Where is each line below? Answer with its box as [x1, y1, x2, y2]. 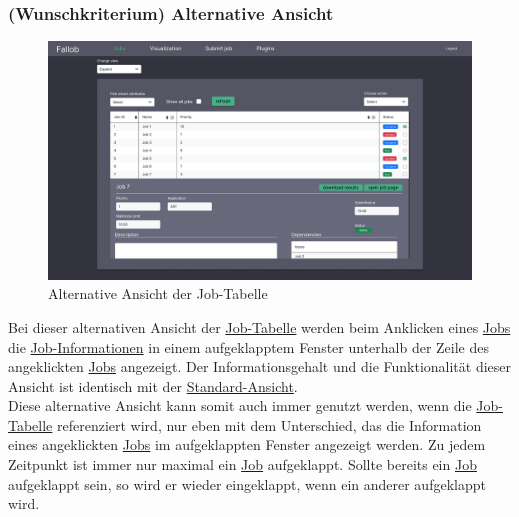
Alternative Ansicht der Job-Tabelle [48, 283, 268, 304]
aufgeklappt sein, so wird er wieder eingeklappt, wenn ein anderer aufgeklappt [8, 473, 486, 494]
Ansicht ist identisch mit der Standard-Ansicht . [8, 375, 298, 396]
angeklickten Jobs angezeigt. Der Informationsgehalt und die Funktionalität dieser [8, 356, 512, 377]
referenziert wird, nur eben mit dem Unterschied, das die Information [57, 414, 482, 435]
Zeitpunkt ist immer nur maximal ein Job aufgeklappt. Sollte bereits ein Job [8, 454, 477, 475]
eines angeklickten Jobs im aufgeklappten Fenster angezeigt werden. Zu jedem [8, 434, 486, 455]
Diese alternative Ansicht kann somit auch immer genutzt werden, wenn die [8, 395, 472, 416]
